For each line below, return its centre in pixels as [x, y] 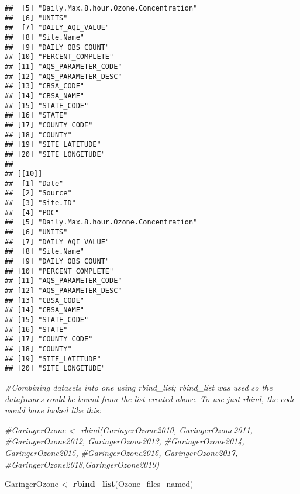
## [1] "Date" [34, 183]
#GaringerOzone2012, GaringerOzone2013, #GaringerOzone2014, [125, 441]
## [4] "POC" [32, 213]
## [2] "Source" [38, 193]
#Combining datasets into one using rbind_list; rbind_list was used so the [139, 387]
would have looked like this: [53, 410]
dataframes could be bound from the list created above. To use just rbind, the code [150, 398]
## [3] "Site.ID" [40, 203]
